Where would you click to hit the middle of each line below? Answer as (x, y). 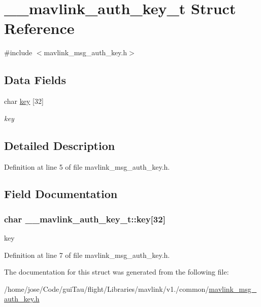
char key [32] (24, 101)
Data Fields (35, 80)
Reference (39, 28)
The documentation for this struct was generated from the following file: (117, 272)
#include (18, 52)
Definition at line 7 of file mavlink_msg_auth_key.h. (87, 255)
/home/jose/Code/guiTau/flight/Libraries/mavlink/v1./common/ (107, 289)
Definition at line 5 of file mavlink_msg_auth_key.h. (87, 166)
